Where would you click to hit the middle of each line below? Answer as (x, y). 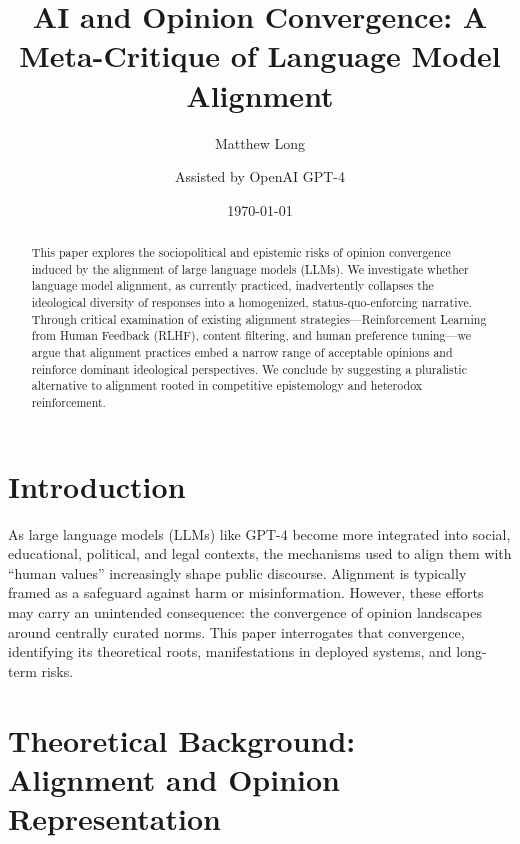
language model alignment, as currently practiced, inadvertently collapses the (232, 285)
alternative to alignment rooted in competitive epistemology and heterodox (227, 385)
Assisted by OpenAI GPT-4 (260, 176)
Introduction (97, 485)
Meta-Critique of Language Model (260, 55)
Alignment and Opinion (174, 778)
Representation (114, 817)
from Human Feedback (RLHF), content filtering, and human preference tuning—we (251, 335)
